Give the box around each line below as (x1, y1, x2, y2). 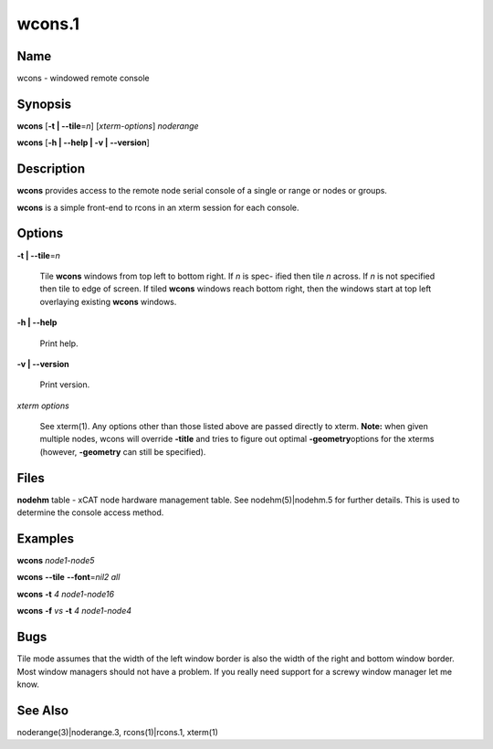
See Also (16, 702, 68, 718)
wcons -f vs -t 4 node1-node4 (16, 606, 132, 617)
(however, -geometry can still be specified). (39, 446, 206, 457)
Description (16, 161, 86, 177)
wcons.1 (16, 14, 80, 34)
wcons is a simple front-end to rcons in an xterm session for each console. (16, 202, 300, 213)
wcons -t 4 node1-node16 (16, 588, 114, 599)
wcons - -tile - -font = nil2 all (16, 572, 121, 583)
